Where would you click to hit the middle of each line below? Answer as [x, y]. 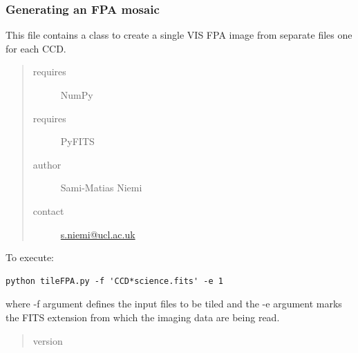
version [48, 340]
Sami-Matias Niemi [101, 188]
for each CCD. [36, 48]
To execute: [30, 257]
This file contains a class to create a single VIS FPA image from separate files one [179, 35]
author [47, 164]
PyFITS [77, 141]
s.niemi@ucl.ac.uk [98, 234]
